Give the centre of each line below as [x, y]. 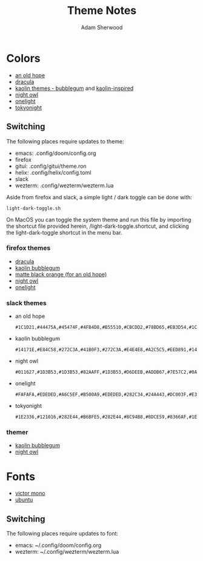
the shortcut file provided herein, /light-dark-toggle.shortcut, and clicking [98, 226]
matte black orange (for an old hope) [61, 274]
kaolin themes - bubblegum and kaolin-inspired [74, 88]
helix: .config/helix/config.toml [53, 172]
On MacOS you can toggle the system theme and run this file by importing [99, 219]
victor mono [30, 494]
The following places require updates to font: [62, 534]
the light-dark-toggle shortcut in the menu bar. [64, 232]
